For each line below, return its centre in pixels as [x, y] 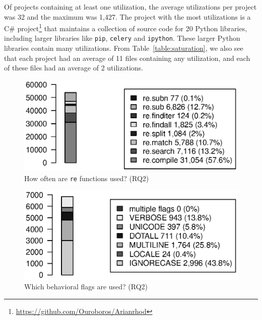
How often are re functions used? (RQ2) [87, 178]
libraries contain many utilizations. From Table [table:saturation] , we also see [124, 48]
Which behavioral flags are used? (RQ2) [86, 287]
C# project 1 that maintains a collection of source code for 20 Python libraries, [126, 27]
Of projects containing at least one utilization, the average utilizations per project [130, 7]
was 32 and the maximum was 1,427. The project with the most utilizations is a [127, 16]
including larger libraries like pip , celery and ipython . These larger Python [122, 38]
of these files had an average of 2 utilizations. [74, 68]
